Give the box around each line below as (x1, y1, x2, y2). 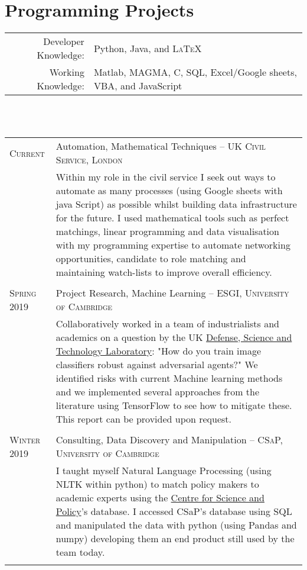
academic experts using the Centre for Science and (55, 491, 264, 505)
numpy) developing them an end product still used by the (55, 532, 295, 546)
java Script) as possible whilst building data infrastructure (55, 197, 297, 211)
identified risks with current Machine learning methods (55, 371, 283, 385)
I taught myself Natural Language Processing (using (55, 463, 272, 478)
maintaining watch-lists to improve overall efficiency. (55, 265, 272, 279)
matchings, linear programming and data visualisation (55, 224, 279, 239)
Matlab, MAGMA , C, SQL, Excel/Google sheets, (93, 65, 297, 79)
